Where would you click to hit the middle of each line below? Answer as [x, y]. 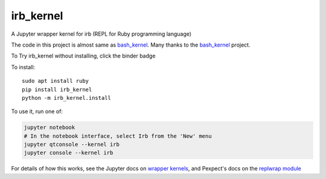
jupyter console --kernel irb [69, 153]
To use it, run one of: [37, 111]
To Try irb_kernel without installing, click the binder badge [83, 56]
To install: [23, 67]
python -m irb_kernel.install [67, 98]
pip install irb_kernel [57, 89]
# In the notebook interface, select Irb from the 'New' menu [118, 136]
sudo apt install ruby [56, 81]
